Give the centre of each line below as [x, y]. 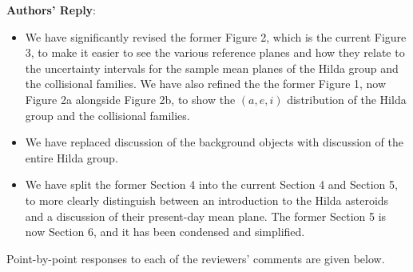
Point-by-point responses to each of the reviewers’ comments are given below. [196, 258]
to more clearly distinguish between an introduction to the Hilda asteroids [207, 200]
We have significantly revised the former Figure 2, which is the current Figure [216, 36]
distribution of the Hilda [347, 99]
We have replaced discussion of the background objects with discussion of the [214, 142]
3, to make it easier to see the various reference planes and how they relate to [215, 52]
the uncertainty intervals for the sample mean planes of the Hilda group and [212, 68]
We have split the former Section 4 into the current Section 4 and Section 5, [211, 184]
